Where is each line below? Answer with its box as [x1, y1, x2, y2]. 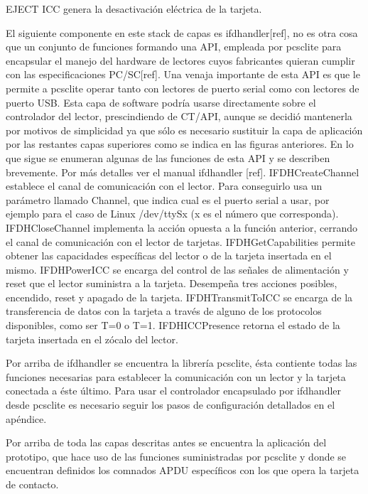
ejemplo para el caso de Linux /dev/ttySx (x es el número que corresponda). [6, 206, 339, 221]
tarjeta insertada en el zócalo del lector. [6, 331, 178, 346]
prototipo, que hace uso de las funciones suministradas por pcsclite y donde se [6, 449, 347, 463]
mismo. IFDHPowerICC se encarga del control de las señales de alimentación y [6, 262, 349, 276]
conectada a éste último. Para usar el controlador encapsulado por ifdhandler [6, 383, 342, 398]
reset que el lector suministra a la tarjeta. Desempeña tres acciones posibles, [6, 276, 337, 291]
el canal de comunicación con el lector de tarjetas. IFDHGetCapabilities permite [6, 234, 355, 249]
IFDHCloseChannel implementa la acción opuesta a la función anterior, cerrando [6, 220, 357, 235]
